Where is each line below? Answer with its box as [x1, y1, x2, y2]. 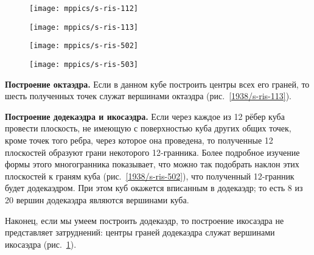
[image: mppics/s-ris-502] [29, 41, 138, 51]
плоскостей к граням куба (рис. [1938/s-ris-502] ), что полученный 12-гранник [5, 169, 295, 182]
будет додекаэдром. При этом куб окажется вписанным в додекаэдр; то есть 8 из [5, 181, 303, 194]
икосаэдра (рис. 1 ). [5, 237, 77, 250]
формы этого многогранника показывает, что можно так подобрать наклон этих [5, 158, 299, 170]
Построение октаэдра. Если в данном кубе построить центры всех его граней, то [5, 77, 310, 90]
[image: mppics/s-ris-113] [29, 23, 138, 32]
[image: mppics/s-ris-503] [29, 60, 138, 69]
